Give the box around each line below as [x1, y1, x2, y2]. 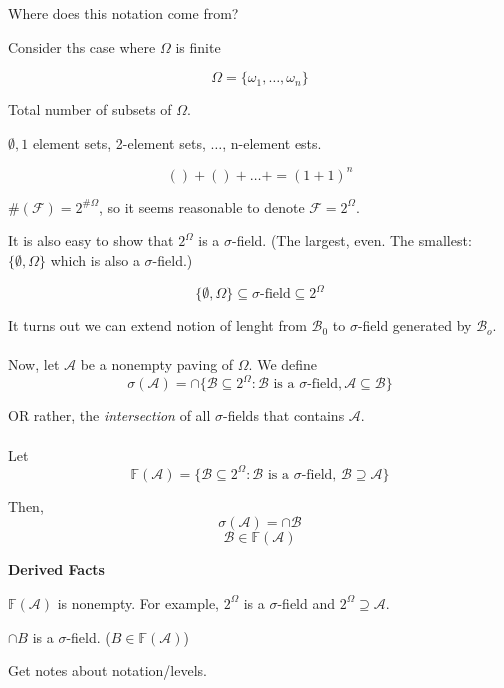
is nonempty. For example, [57, 592, 220, 613]
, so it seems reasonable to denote [98, 196, 305, 217]
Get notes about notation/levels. [8, 660, 207, 681]
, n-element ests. [222, 132, 322, 153]
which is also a [50, 250, 140, 271]
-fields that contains [223, 405, 345, 426]
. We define [248, 354, 318, 375]
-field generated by [357, 315, 472, 336]
